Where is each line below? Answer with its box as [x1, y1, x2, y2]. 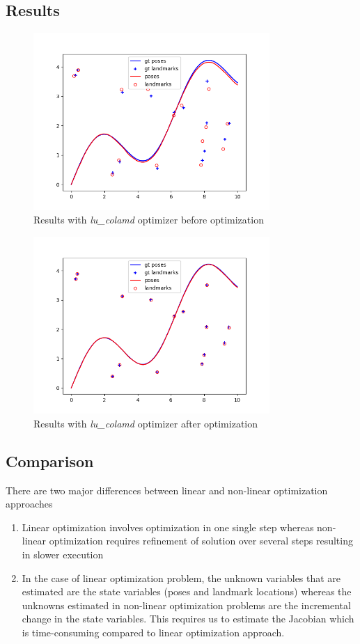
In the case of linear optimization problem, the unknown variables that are [22, 570, 341, 585]
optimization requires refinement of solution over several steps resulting [49, 533, 353, 548]
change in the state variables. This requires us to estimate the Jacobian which [22, 611, 354, 626]
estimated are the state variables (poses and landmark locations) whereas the [22, 584, 352, 599]
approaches [6, 496, 53, 511]
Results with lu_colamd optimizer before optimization [33, 212, 264, 227]
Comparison [6, 450, 94, 471]
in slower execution [22, 547, 104, 561]
